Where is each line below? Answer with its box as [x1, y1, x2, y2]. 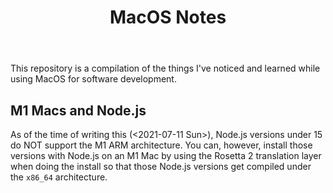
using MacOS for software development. [10, 73, 177, 85]
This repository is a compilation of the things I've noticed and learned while [10, 62, 321, 75]
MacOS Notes [109, 6, 227, 29]
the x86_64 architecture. [10, 171, 108, 183]
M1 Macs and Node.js [10, 102, 147, 119]
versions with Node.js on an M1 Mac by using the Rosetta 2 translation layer [10, 150, 322, 161]
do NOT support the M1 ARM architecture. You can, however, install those [10, 139, 313, 151]
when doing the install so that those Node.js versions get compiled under [10, 161, 312, 172]
